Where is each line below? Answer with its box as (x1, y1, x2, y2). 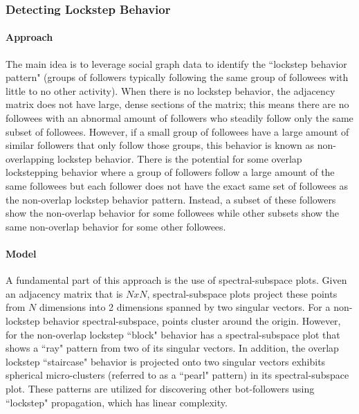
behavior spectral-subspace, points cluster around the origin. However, (43, 313, 341, 327)
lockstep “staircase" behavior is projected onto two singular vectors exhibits (6, 354, 326, 368)
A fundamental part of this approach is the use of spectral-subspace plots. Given (6, 273, 347, 287)
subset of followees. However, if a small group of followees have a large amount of (6, 124, 349, 138)
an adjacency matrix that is (6, 286, 123, 300)
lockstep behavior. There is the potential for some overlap (57, 151, 302, 165)
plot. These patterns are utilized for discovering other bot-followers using (6, 381, 315, 395)
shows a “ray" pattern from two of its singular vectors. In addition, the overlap (6, 341, 339, 355)
